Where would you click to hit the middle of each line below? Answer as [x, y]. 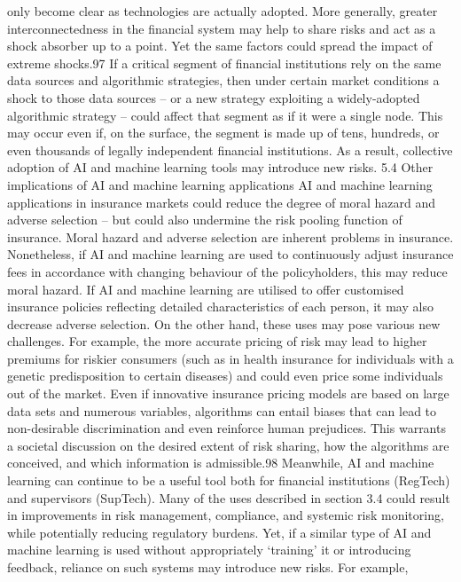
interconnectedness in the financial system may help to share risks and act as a [222, 28]
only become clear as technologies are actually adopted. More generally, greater [223, 11]
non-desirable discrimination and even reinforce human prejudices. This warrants [227, 428]
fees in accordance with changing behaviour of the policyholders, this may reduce [227, 271]
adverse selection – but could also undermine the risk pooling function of [205, 220]
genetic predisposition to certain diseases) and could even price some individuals [225, 376]
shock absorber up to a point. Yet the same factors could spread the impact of [220, 46]
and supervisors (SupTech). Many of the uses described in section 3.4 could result [229, 497]
